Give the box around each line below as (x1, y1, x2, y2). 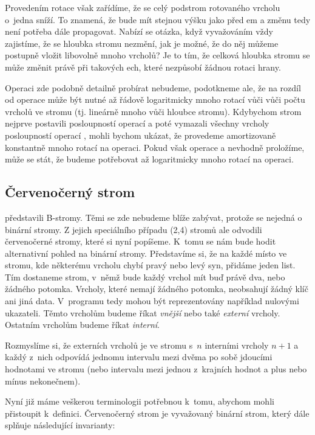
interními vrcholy (205, 338, 269, 351)
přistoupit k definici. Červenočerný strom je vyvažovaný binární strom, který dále (5, 406, 310, 419)
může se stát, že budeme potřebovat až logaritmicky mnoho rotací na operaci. (5, 153, 294, 165)
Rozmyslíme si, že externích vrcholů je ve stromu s (5, 338, 193, 351)
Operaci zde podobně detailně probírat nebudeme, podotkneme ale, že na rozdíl (5, 81, 301, 94)
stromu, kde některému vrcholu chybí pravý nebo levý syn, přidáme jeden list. (5, 259, 296, 271)
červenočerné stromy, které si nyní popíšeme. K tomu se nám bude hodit (5, 235, 276, 248)
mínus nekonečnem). (5, 374, 81, 387)
